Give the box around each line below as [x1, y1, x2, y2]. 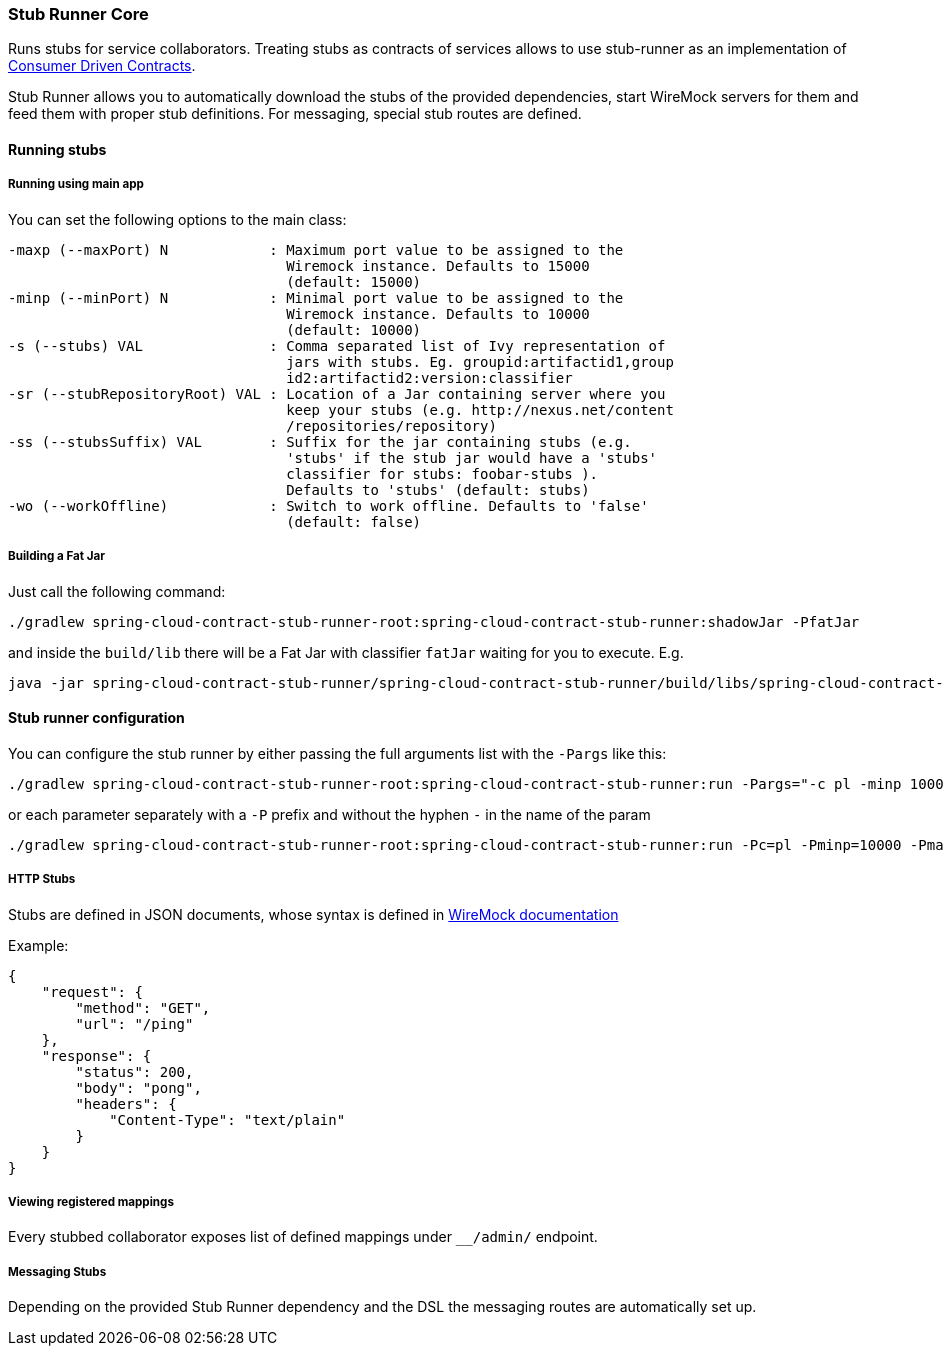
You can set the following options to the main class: [8, 210, 347, 228]
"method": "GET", [75, 999, 211, 1016]
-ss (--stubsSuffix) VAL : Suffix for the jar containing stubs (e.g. [8, 433, 632, 450]
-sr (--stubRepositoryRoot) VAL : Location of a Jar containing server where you [8, 385, 666, 402]
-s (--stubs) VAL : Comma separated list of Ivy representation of [8, 337, 666, 354]
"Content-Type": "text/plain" [109, 1111, 346, 1128]
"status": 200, [75, 1063, 194, 1080]
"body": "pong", [75, 1079, 202, 1096]
